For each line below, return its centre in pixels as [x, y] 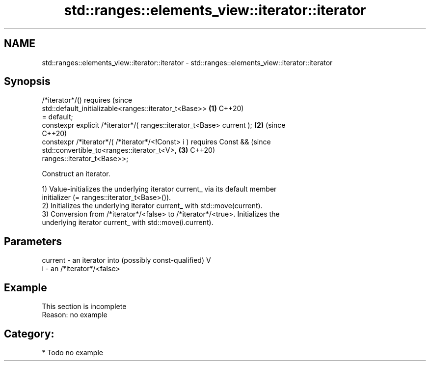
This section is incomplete [84, 307]
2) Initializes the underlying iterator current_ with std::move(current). [152, 206]
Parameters [33, 241]
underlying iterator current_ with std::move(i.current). [128, 223]
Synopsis [27, 82]
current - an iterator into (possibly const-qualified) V [126, 260]
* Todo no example [72, 352]
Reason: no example [75, 315]
